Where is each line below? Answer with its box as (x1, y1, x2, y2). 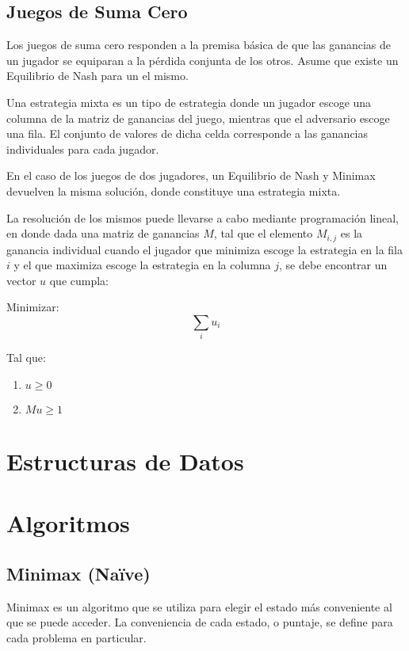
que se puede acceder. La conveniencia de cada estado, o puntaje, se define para (6, 614, 393, 630)
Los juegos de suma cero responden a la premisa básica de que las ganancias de (6, 36, 392, 53)
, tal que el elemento (213, 225, 313, 242)
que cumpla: (49, 272, 109, 288)
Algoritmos (6, 507, 130, 539)
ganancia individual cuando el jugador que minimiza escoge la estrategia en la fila (6, 241, 403, 257)
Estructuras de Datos (6, 445, 244, 478)
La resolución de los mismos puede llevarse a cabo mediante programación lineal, (6, 209, 399, 226)
